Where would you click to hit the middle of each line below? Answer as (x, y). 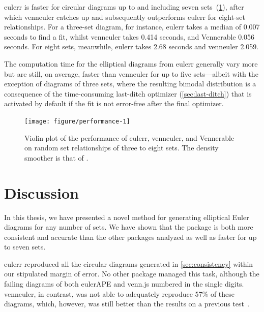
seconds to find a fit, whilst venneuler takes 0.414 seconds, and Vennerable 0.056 (129, 36)
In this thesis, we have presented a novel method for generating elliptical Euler (127, 217)
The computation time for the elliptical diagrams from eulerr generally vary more (131, 63)
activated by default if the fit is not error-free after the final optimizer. (114, 103)
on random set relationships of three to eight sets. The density (122, 148)
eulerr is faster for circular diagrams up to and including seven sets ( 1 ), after (124, 7)
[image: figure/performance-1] (77, 121)
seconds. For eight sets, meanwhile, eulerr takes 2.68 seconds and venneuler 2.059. (131, 46)
